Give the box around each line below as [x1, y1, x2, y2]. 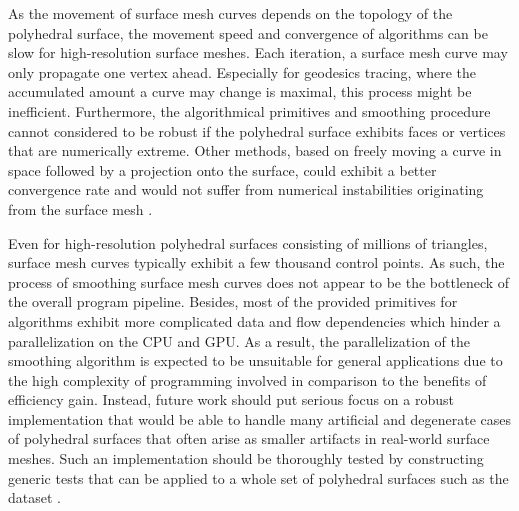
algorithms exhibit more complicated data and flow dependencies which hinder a [8, 310, 501, 331]
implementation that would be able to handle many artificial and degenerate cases [8, 408, 512, 429]
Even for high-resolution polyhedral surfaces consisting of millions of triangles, [8, 232, 488, 253]
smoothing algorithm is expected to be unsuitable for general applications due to [8, 350, 503, 371]
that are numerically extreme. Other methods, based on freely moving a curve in [8, 140, 502, 161]
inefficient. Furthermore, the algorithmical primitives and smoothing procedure [8, 100, 491, 121]
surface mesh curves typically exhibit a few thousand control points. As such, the [8, 252, 505, 273]
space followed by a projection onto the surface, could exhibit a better [8, 159, 437, 180]
